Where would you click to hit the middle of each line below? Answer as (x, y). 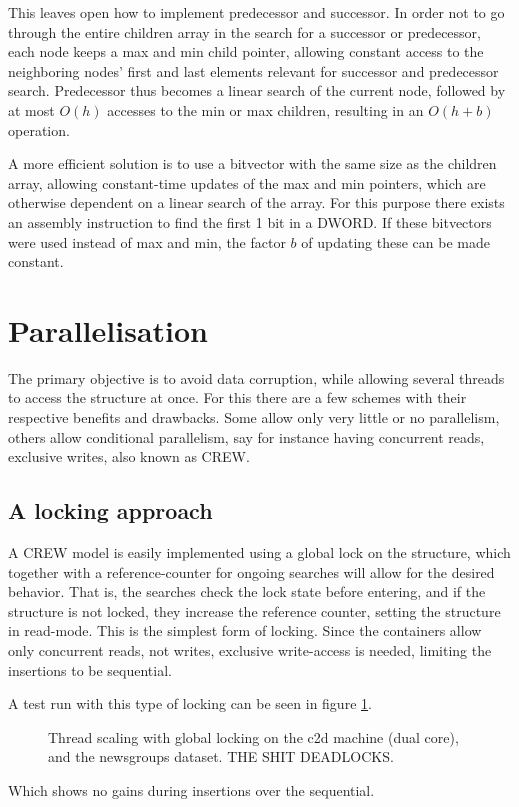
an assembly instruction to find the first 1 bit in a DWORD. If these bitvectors (250, 221)
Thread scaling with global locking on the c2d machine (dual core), (253, 736)
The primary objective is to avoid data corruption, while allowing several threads (256, 377)
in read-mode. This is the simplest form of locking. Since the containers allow (245, 630)
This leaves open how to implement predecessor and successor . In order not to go (256, 12)
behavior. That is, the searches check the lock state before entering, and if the (247, 591)
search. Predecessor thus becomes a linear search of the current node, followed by (257, 90)
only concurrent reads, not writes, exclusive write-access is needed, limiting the (250, 649)
